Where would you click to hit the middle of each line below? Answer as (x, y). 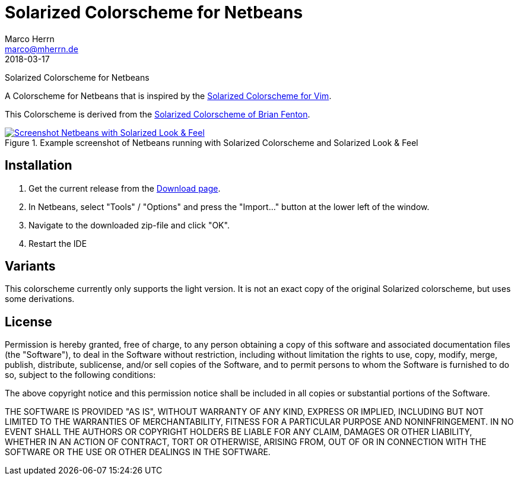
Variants (30, 266)
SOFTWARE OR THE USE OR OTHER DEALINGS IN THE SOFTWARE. (138, 452)
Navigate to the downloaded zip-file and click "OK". (129, 225)
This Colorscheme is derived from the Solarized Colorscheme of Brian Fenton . (158, 114)
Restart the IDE (58, 243)
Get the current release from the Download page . (125, 188)
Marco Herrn (30, 39)
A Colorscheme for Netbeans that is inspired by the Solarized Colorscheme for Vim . (168, 96)
